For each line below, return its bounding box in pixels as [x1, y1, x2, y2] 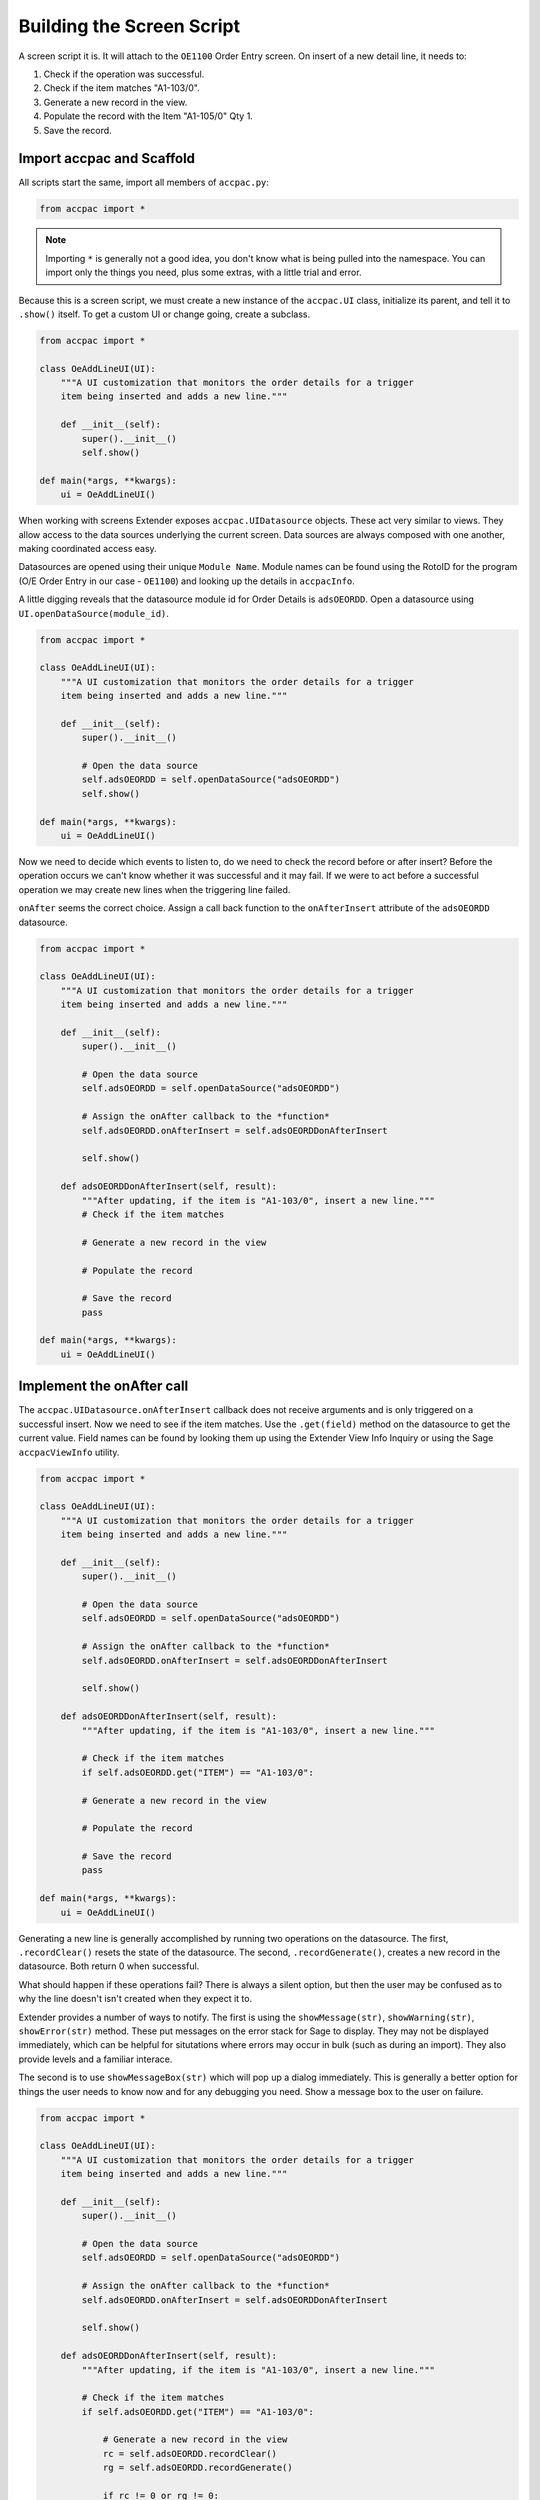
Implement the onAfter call [18, 1378, 189, 1395]
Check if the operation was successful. [43, 68, 205, 80]
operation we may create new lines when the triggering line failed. [18, 883, 291, 895]
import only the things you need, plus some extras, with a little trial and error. [45, 266, 362, 279]
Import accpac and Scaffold [18, 150, 195, 167]
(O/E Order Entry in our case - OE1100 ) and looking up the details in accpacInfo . [18, 575, 355, 587]
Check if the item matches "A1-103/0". [43, 82, 200, 94]
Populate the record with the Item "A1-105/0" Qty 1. [43, 110, 254, 122]
